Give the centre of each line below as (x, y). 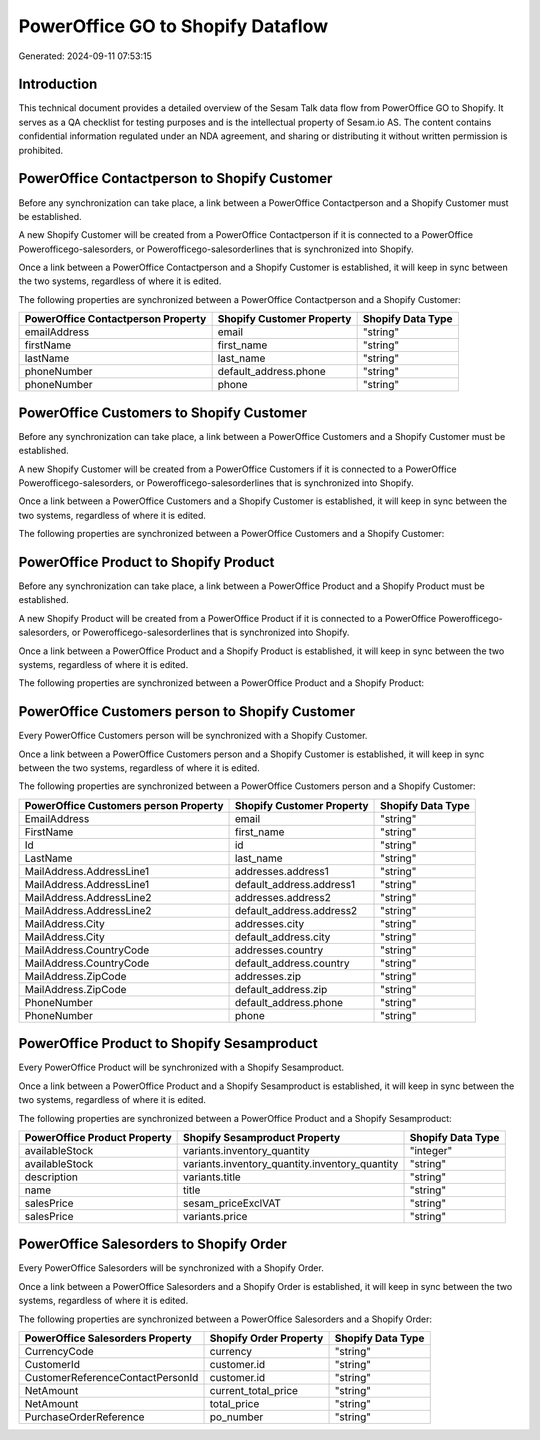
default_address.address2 (296, 910)
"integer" (431, 1150)
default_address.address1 (295, 884)
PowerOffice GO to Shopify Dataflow (173, 26)
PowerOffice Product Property (98, 1137)
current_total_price (254, 1390)
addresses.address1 (281, 871)
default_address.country (292, 963)
